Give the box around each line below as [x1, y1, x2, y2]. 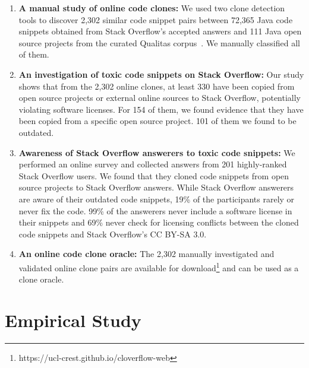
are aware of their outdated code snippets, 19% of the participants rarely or [18, 192, 295, 205]
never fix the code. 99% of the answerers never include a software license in [18, 204, 292, 217]
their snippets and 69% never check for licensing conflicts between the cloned [18, 216, 299, 229]
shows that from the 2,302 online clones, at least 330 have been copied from [18, 80, 295, 92]
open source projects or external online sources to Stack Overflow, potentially [18, 91, 301, 104]
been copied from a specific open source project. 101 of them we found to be [18, 115, 297, 127]
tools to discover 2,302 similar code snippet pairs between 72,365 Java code [18, 13, 293, 26]
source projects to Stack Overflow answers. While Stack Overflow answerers [18, 181, 294, 193]
